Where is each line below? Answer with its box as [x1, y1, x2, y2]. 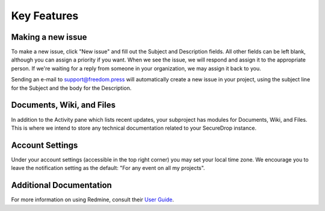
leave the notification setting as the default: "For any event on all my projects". [11, 165, 205, 172]
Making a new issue [11, 32, 87, 42]
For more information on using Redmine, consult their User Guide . [11, 196, 175, 203]
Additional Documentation [11, 180, 113, 191]
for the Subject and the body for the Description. [11, 84, 132, 92]
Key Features [11, 9, 79, 22]
